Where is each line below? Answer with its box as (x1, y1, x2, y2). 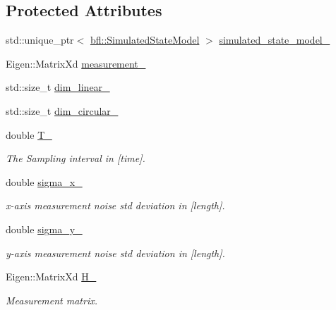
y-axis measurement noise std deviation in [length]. (6, 245, 225, 260)
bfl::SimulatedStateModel (90, 32, 200, 47)
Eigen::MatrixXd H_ (6, 269, 97, 284)
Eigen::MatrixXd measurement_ (6, 56, 146, 70)
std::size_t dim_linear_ (6, 80, 110, 94)
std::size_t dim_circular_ (6, 103, 119, 118)
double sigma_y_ (6, 221, 83, 236)
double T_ (6, 127, 52, 142)
